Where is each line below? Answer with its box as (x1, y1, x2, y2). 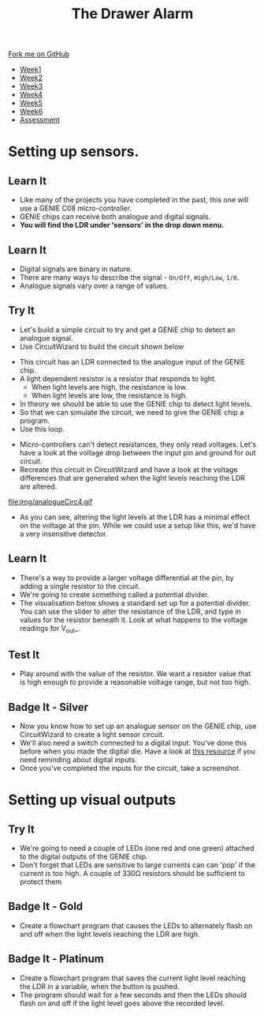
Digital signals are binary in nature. (19, 264, 132, 274)
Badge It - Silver (8, 701, 89, 714)
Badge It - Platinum (8, 952, 104, 965)
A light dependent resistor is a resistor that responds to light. (19, 373, 217, 383)
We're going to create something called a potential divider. (19, 590, 210, 599)
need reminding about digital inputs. (19, 755, 137, 765)
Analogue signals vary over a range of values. (19, 281, 169, 290)
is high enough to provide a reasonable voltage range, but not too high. (19, 678, 251, 687)
